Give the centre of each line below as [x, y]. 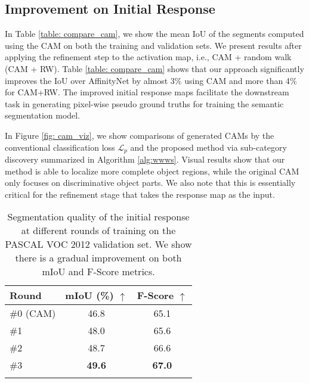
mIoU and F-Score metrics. [98, 272]
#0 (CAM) [33, 313]
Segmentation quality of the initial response [98, 217]
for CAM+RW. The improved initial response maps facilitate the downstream [147, 92]
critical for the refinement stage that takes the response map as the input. [140, 194]
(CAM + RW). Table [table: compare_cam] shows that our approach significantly [154, 68]
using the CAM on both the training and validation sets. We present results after [153, 45]
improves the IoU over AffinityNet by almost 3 [90, 80]
